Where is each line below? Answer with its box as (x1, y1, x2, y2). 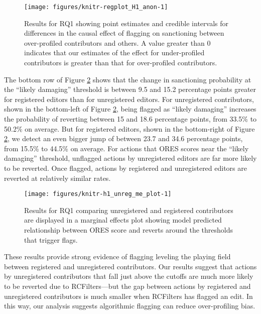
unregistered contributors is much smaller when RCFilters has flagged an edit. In (4, 290, 253, 301)
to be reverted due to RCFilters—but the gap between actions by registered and (4, 280, 251, 291)
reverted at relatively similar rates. (4, 172, 111, 183)
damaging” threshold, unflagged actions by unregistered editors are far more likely (4, 153, 257, 163)
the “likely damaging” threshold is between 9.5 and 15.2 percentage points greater (4, 84, 256, 94)
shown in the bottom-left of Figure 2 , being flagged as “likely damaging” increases (4, 103, 256, 114)
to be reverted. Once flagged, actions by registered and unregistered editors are (4, 162, 247, 173)
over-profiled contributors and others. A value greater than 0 (24, 37, 211, 48)
